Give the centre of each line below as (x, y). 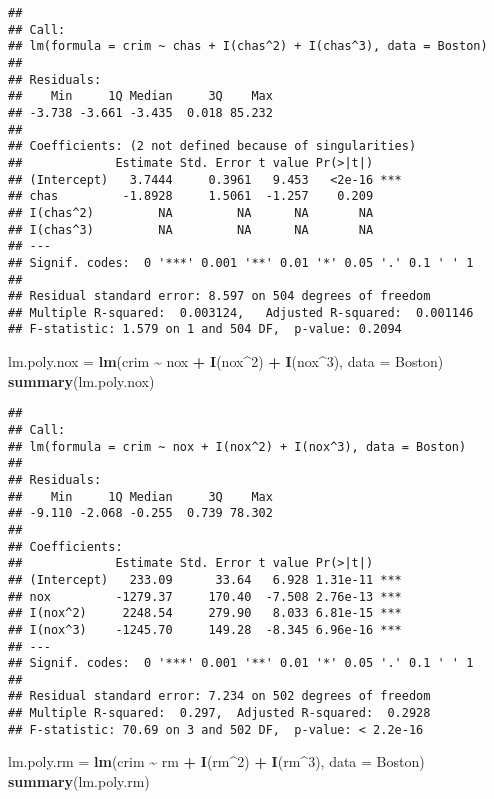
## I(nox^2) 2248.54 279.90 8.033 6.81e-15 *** (205, 613)
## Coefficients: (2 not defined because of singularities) (212, 146)
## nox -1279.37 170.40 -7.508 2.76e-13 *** (205, 596)
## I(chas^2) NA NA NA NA (191, 212)
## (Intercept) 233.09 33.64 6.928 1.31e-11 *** (205, 579)
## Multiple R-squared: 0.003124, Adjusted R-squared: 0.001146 (241, 312)
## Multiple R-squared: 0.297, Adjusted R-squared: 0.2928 (219, 713)
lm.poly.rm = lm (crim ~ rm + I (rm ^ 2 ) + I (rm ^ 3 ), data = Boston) (216, 761)
